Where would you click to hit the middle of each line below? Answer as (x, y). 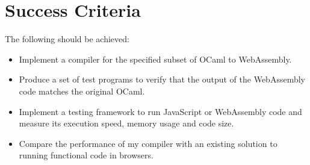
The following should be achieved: (67, 39)
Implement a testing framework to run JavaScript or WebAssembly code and (160, 111)
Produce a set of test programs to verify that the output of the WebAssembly (162, 79)
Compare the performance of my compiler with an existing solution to (148, 143)
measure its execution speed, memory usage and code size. (126, 123)
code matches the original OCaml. (82, 91)
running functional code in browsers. (86, 155)
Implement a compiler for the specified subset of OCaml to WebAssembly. (155, 59)
